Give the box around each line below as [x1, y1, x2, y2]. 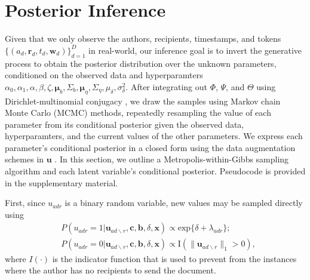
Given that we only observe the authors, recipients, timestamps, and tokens [5, 32, 281, 45]
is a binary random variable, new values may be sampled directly [65, 196, 303, 209]
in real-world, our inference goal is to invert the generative [88, 44, 302, 56]
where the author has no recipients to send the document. [5, 264, 216, 276]
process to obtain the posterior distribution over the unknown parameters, [5, 57, 277, 69]
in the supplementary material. [5, 176, 118, 189]
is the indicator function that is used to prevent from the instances [52, 252, 297, 264]
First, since [5, 196, 45, 209]
